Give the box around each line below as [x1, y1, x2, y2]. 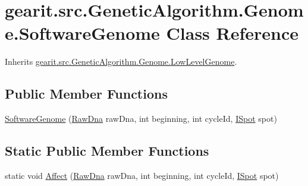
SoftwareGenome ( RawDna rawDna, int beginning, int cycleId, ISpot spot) [5, 112, 277, 125]
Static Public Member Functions [5, 141, 209, 160]
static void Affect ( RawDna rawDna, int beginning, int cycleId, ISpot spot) [5, 169, 279, 181]
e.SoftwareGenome [5, 21, 160, 45]
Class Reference [166, 21, 299, 45]
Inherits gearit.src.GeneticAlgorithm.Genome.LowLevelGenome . [5, 55, 237, 68]
